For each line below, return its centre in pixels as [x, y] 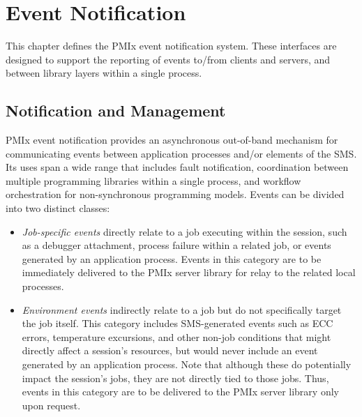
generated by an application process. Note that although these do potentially [187, 364]
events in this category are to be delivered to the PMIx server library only [180, 392]
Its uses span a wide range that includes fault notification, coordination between [177, 167]
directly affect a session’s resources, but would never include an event [170, 350]
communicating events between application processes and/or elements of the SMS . [181, 153]
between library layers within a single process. [104, 73]
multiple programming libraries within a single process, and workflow [153, 180]
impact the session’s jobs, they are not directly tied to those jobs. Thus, [175, 378]
